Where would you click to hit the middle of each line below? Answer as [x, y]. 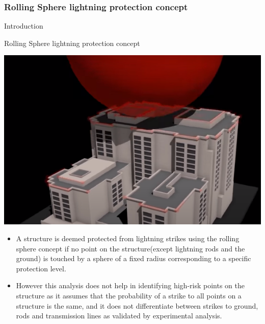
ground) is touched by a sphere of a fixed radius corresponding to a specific [134, 258]
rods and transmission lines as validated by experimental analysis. [119, 316]
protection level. [41, 268]
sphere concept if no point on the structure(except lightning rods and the [130, 248]
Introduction [24, 26]
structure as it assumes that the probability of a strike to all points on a [129, 296]
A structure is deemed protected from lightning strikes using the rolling [128, 238]
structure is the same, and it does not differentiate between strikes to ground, [137, 305]
